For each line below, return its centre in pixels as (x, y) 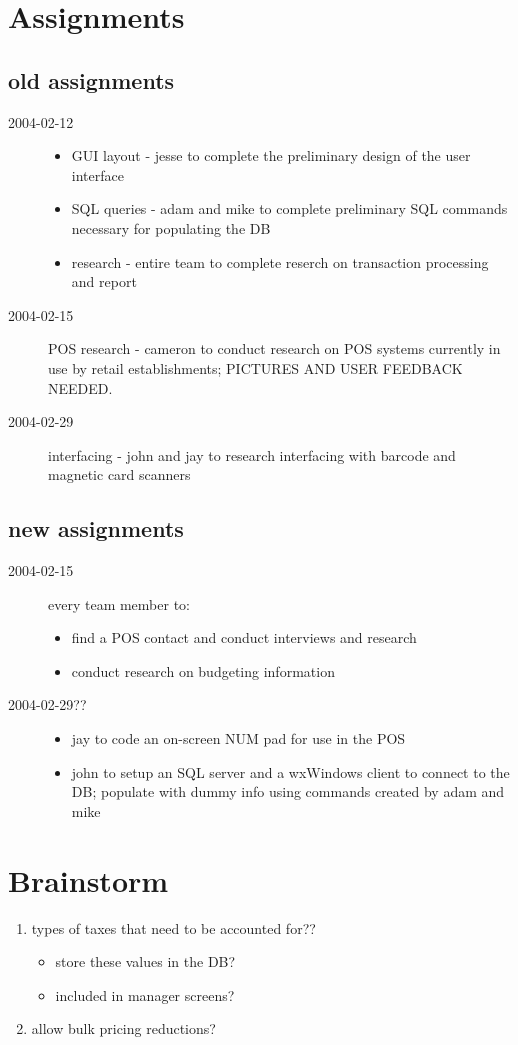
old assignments (91, 79)
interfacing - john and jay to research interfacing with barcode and (252, 454)
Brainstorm (88, 879)
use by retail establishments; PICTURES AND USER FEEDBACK (255, 367)
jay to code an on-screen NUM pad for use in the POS (238, 738)
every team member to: (119, 603)
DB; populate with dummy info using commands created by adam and (288, 791)
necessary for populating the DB (171, 227)
